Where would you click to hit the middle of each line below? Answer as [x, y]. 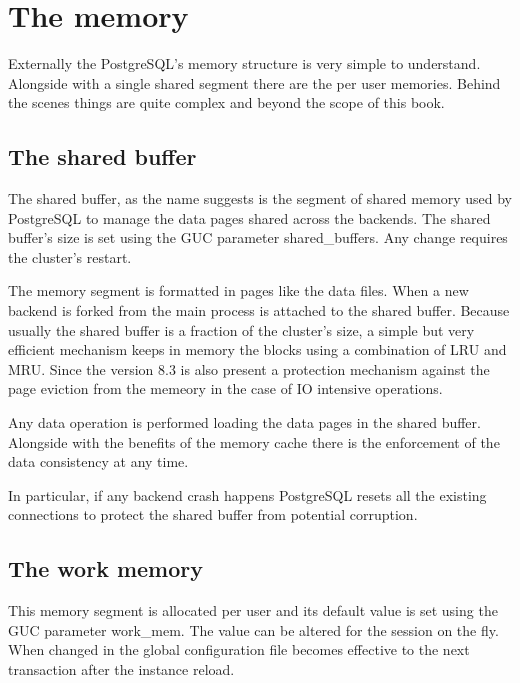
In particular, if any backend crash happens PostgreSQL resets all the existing [247, 494]
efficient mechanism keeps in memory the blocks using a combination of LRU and [257, 349]
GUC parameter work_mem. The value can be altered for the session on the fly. [253, 629]
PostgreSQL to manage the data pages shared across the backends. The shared [249, 217]
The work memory [106, 568]
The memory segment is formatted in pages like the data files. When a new [238, 290]
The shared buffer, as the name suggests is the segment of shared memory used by [260, 198]
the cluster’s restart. [70, 256]
